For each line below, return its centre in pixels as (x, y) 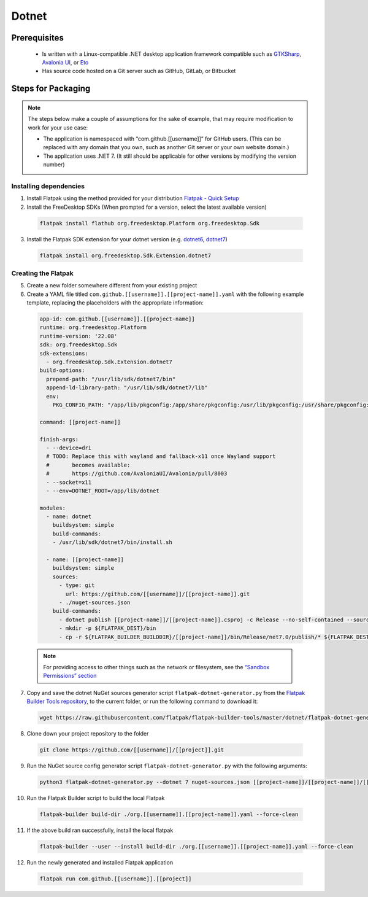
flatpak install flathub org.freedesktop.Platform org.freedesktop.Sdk (150, 223)
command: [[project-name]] (80, 422)
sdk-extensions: (64, 353)
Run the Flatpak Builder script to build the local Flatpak (96, 798)
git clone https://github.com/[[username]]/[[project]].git (132, 750)
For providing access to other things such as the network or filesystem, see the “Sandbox (156, 667)
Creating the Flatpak (42, 273)
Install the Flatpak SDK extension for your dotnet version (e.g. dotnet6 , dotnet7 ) (127, 239)
